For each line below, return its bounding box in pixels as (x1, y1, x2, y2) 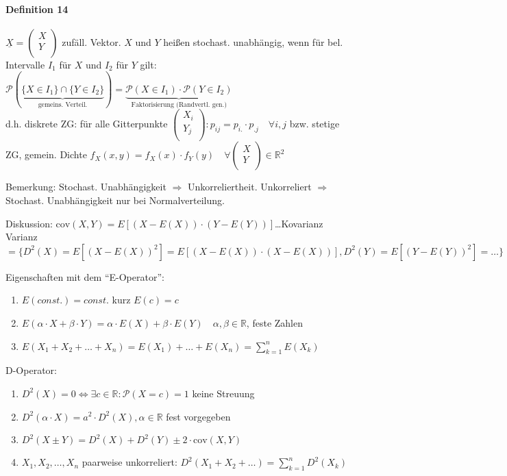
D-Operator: (5, 363, 57, 377)
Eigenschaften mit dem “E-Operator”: (5, 269, 164, 284)
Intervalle (5, 57, 45, 71)
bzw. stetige (289, 116, 340, 131)
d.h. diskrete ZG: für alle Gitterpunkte (5, 116, 168, 131)
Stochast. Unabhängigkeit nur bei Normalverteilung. (5, 192, 225, 207)
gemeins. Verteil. (38, 101, 88, 108)
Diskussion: (5, 216, 53, 230)
